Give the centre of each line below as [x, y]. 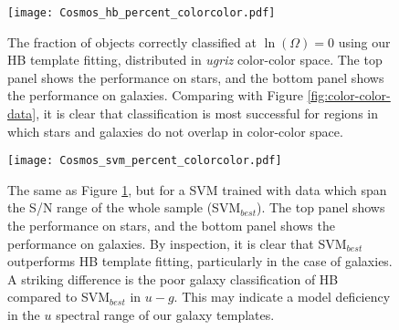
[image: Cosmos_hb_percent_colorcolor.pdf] [142, 13]
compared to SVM [59, 297]
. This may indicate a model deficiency [282, 297]
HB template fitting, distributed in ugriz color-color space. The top [195, 60]
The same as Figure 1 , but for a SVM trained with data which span [197, 189]
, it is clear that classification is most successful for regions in [207, 113]
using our [364, 41]
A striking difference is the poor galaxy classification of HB [173, 278]
